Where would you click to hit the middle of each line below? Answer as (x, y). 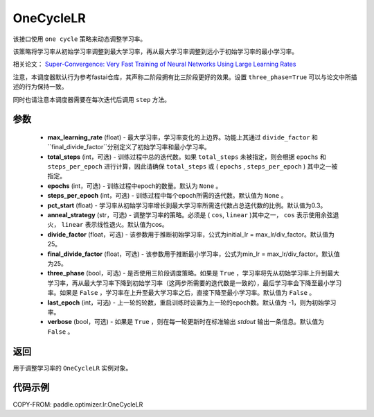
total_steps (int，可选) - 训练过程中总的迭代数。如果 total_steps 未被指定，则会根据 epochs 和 (187, 157)
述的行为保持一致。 (40, 87)
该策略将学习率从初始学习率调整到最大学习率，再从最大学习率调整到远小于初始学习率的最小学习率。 (155, 51)
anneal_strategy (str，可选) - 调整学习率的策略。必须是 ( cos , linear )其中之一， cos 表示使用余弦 (190, 215)
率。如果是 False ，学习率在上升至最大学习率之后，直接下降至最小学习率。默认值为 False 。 (181, 293)
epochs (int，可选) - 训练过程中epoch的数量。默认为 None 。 (135, 186)
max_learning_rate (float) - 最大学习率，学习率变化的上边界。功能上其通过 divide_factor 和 (183, 137)
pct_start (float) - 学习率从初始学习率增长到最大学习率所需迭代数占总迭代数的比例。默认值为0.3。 (187, 205)
